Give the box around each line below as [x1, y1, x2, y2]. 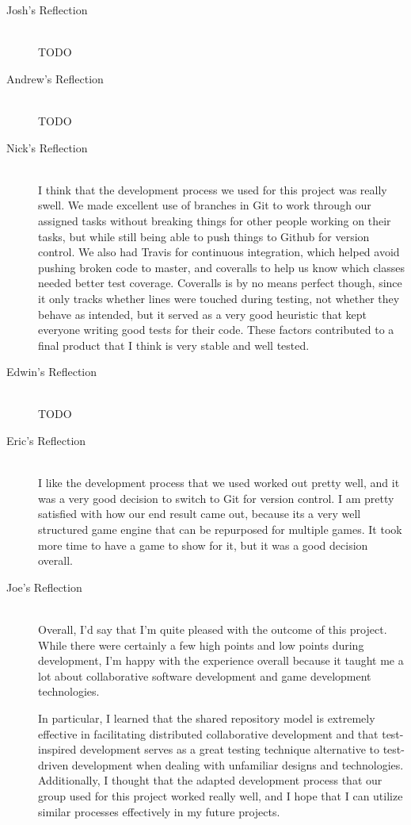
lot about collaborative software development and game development [38, 667, 371, 684]
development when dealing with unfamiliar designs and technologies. [71, 756, 404, 773]
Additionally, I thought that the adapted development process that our [38, 772, 382, 789]
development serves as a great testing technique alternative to [80, 741, 380, 758]
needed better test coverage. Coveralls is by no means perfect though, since [38, 274, 402, 291]
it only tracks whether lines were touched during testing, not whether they [38, 290, 400, 306]
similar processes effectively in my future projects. [38, 803, 280, 819]
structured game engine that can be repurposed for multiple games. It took [38, 521, 402, 538]
